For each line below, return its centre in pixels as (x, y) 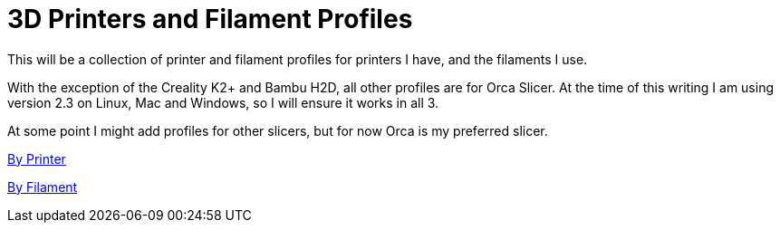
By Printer (37, 158)
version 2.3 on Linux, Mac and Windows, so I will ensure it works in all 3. (223, 102)
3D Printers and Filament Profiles (210, 19)
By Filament (43, 187)
